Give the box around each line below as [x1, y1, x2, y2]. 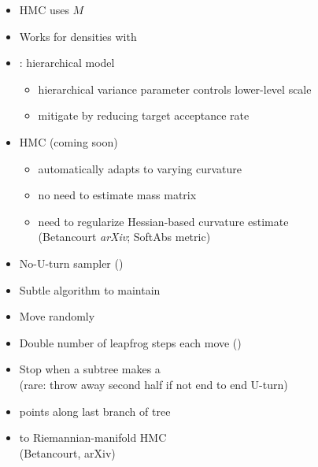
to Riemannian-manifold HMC [19, 429, 167, 446]
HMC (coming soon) [19, 133, 118, 150]
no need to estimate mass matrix [38, 187, 197, 203]
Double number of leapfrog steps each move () [19, 334, 242, 350]
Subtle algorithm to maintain [19, 281, 161, 298]
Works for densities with [19, 28, 137, 44]
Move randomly [19, 308, 95, 324]
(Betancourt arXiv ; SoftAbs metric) [38, 228, 211, 245]
